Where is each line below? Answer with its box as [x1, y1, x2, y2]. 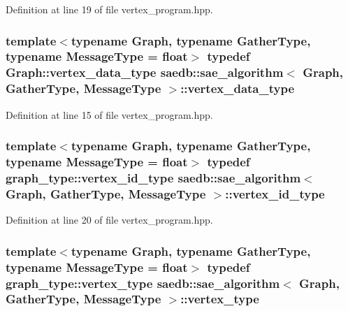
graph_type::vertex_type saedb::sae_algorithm [6, 274, 280, 291]
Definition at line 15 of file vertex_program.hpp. [6, 107, 213, 122]
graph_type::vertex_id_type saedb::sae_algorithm [6, 168, 301, 186]
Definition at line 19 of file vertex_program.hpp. [6, 2, 213, 16]
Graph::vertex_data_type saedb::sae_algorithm [6, 64, 284, 81]
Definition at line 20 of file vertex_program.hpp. [6, 212, 213, 227]
